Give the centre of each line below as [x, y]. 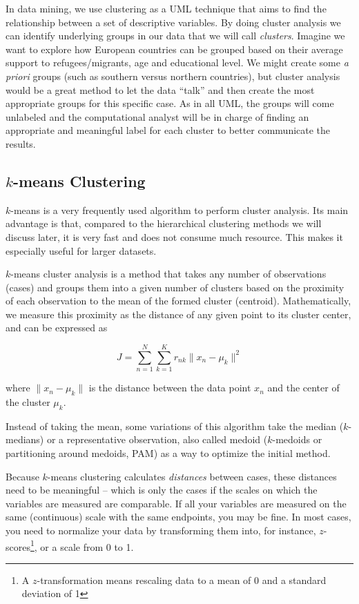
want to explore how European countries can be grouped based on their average [174, 49]
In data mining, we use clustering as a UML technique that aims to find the [166, 8]
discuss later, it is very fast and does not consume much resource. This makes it [174, 236]
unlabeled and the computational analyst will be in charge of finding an [157, 116]
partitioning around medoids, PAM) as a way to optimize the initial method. [168, 452]
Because [22, 476]
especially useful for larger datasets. [81, 250]
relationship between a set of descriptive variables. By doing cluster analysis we [173, 22]
